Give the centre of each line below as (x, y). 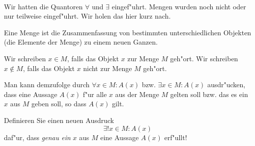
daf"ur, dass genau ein (37, 137)
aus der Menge (137, 94)
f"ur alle (95, 94)
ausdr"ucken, (226, 85)
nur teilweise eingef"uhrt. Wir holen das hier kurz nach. (87, 16)
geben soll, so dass (59, 104)
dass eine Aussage (31, 94)
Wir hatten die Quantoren (43, 6)
